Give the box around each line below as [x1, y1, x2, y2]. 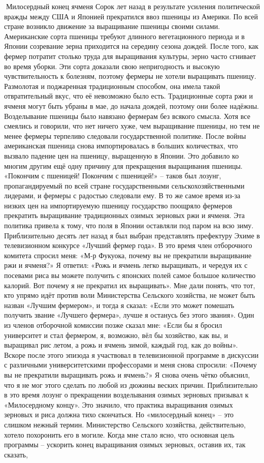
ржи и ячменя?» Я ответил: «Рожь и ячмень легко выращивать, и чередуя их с [4, 260, 248, 270]
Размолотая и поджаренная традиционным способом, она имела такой [4, 80, 220, 91]
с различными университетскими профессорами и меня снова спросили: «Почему [4, 359, 257, 370]
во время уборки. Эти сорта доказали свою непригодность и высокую [4, 60, 220, 71]
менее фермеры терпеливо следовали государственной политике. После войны [4, 130, 246, 141]
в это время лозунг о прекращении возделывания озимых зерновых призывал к [4, 389, 249, 400]
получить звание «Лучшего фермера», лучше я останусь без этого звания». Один [4, 310, 254, 320]
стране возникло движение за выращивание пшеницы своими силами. [4, 21, 220, 32]
